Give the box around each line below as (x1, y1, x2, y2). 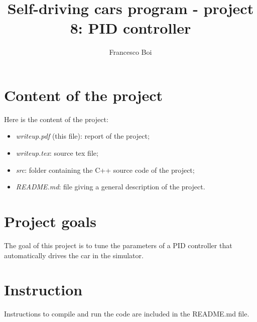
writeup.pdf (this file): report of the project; (16, 131, 150, 141)
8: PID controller (70, 18, 191, 38)
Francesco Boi (109, 47, 152, 57)
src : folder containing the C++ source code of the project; (16, 164, 195, 175)
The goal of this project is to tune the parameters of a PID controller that (4, 240, 232, 250)
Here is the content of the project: (4, 114, 108, 124)
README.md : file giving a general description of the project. (16, 181, 205, 192)
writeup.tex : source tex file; (16, 148, 98, 158)
